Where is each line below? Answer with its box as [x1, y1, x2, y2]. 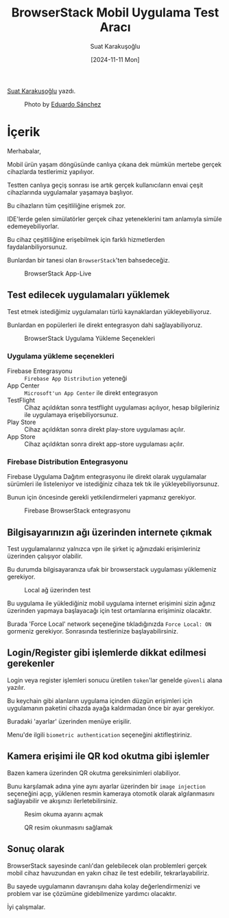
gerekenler [7, 658, 55, 669]
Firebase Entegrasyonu [7, 366, 73, 375]
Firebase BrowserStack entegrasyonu [24, 506, 131, 515]
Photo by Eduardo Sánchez [24, 100, 101, 108]
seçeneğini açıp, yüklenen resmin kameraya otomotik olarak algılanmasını [7, 789, 215, 798]
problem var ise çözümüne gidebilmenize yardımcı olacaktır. [7, 889, 177, 897]
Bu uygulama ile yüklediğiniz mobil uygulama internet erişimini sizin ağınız [7, 599, 216, 607]
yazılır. [7, 683, 25, 691]
